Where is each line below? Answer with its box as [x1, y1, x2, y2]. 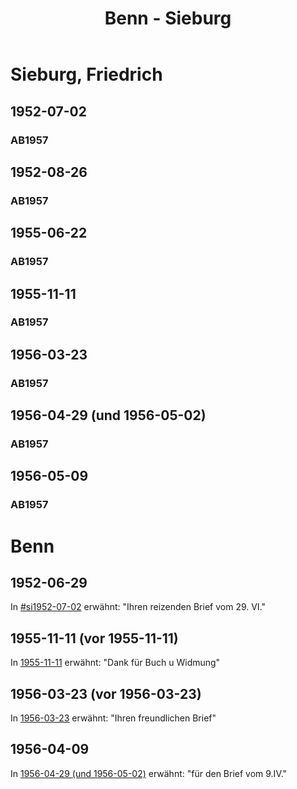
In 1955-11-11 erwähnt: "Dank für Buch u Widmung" [10, 657, 221, 669]
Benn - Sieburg [104, 7, 232, 30]
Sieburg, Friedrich [10, 63, 163, 86]
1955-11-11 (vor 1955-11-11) [10, 630, 179, 647]
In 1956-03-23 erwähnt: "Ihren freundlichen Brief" [10, 712, 217, 724]
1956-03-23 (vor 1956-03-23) [10, 685, 202, 702]
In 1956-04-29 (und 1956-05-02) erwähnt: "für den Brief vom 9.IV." [10, 767, 288, 779]
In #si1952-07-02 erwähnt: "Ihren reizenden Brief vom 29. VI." [10, 601, 267, 613]
